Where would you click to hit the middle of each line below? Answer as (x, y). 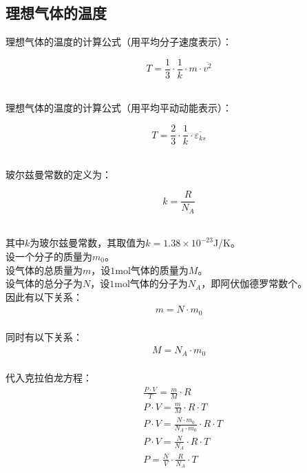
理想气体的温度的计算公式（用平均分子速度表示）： (119, 42)
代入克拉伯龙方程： (49, 378)
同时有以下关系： (44, 337)
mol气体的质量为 (152, 270)
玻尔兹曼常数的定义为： (59, 174)
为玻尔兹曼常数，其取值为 (88, 243)
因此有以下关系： (44, 296)
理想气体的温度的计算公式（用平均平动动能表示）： (119, 108)
